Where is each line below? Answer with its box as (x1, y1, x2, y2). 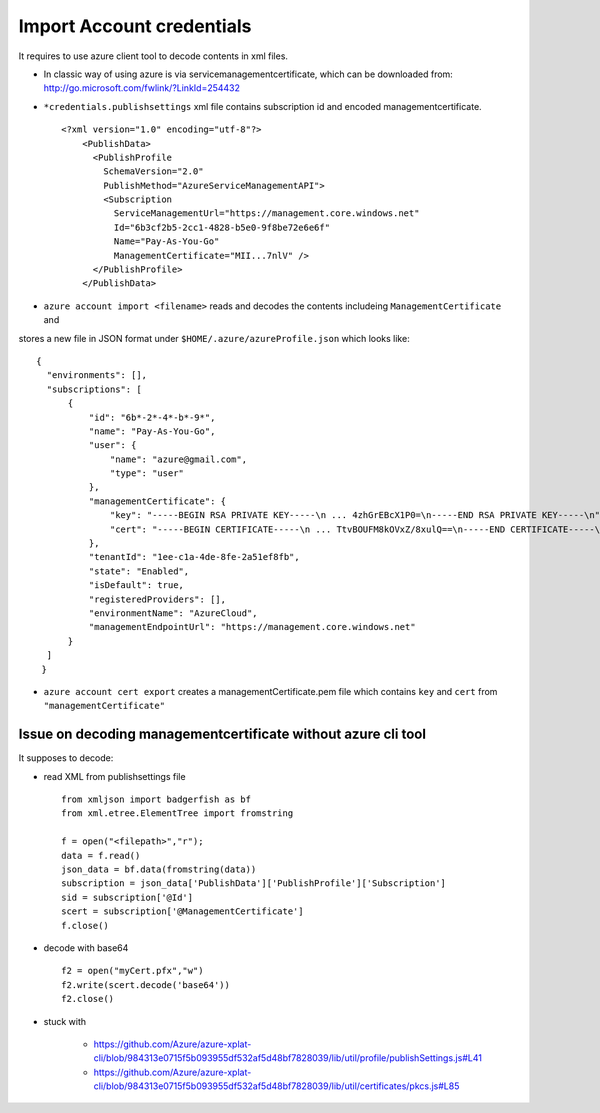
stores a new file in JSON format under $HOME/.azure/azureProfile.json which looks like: (18, 332, 410, 344)
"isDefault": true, (88, 580, 185, 591)
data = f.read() (61, 850, 141, 861)
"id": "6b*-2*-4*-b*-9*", (88, 411, 216, 423)
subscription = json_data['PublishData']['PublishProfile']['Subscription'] (61, 878, 447, 889)
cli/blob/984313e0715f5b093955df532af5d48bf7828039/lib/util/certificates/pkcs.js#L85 (93, 1080, 460, 1092)
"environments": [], (46, 370, 148, 381)
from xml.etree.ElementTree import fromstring (61, 808, 294, 819)
